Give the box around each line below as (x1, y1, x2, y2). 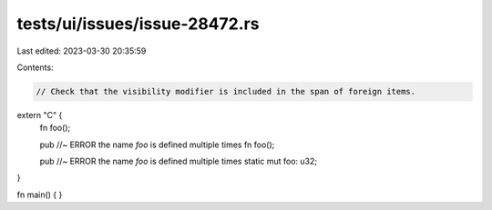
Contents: (16, 62, 54, 73)
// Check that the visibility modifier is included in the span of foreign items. (36, 86, 416, 96)
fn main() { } (16, 189, 63, 200)
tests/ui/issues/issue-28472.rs (16, 14, 260, 34)
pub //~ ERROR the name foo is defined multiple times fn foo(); (39, 139, 275, 150)
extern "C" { (16, 109, 63, 120)
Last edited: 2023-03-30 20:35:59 (16, 45, 147, 56)
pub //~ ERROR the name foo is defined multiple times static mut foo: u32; (39, 155, 318, 167)
